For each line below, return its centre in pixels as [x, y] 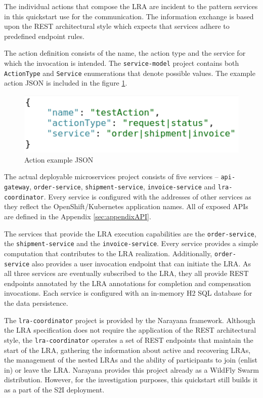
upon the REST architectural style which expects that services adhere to [117, 26]
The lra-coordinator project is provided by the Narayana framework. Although [130, 320]
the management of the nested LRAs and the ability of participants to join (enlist [131, 360]
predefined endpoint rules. [44, 36]
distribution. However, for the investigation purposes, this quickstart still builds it [131, 380]
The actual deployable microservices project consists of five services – [111, 176]
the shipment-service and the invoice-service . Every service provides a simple [131, 243]
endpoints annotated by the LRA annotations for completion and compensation [127, 283]
